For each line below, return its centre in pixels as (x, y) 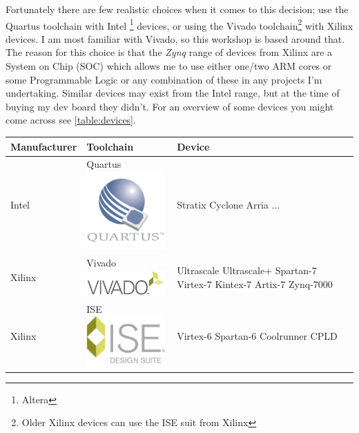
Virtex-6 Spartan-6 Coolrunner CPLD (257, 335)
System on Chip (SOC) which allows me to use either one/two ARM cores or (169, 66)
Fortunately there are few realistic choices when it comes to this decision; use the (177, 9)
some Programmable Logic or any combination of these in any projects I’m (164, 79)
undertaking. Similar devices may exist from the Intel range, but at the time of (173, 93)
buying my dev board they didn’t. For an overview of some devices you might (170, 106)
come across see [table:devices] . (71, 120)
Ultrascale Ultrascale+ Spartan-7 (247, 270)
